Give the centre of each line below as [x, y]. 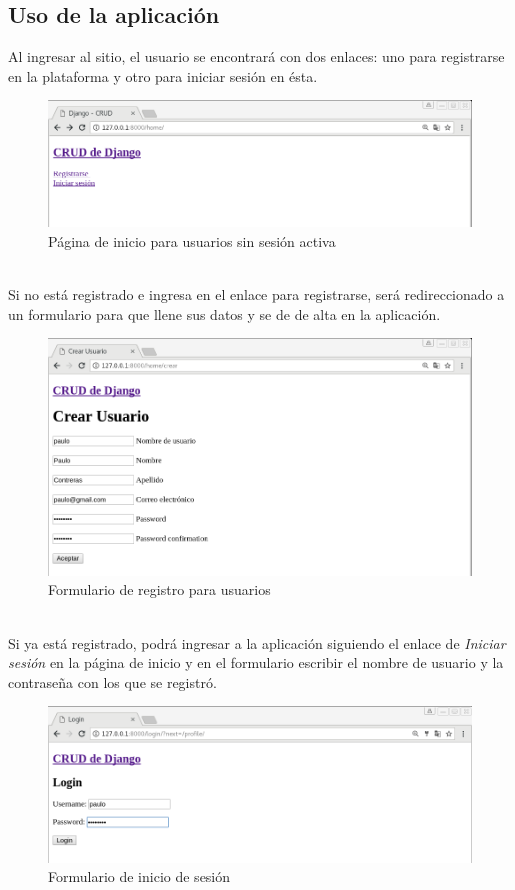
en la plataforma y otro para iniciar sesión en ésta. [163, 75]
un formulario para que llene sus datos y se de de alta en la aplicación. [224, 313]
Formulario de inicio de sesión [139, 876]
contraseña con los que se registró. [112, 681]
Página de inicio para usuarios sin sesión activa [192, 241]
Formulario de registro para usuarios [159, 589]
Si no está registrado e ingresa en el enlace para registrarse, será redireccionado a [256, 294]
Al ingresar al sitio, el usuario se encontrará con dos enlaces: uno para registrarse [256, 56]
